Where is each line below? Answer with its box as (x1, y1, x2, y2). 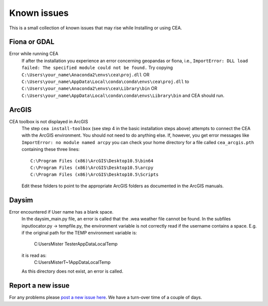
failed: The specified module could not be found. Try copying (21, 65, 173, 71)
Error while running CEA (9, 51, 59, 57)
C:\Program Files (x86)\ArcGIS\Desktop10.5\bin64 (30, 158, 154, 163)
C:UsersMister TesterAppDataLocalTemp (34, 241, 118, 247)
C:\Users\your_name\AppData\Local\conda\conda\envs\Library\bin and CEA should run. (21, 92, 225, 98)
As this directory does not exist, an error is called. (21, 268, 124, 274)
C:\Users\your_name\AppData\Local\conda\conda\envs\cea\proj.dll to (21, 78, 190, 84)
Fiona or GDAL (9, 38, 55, 46)
